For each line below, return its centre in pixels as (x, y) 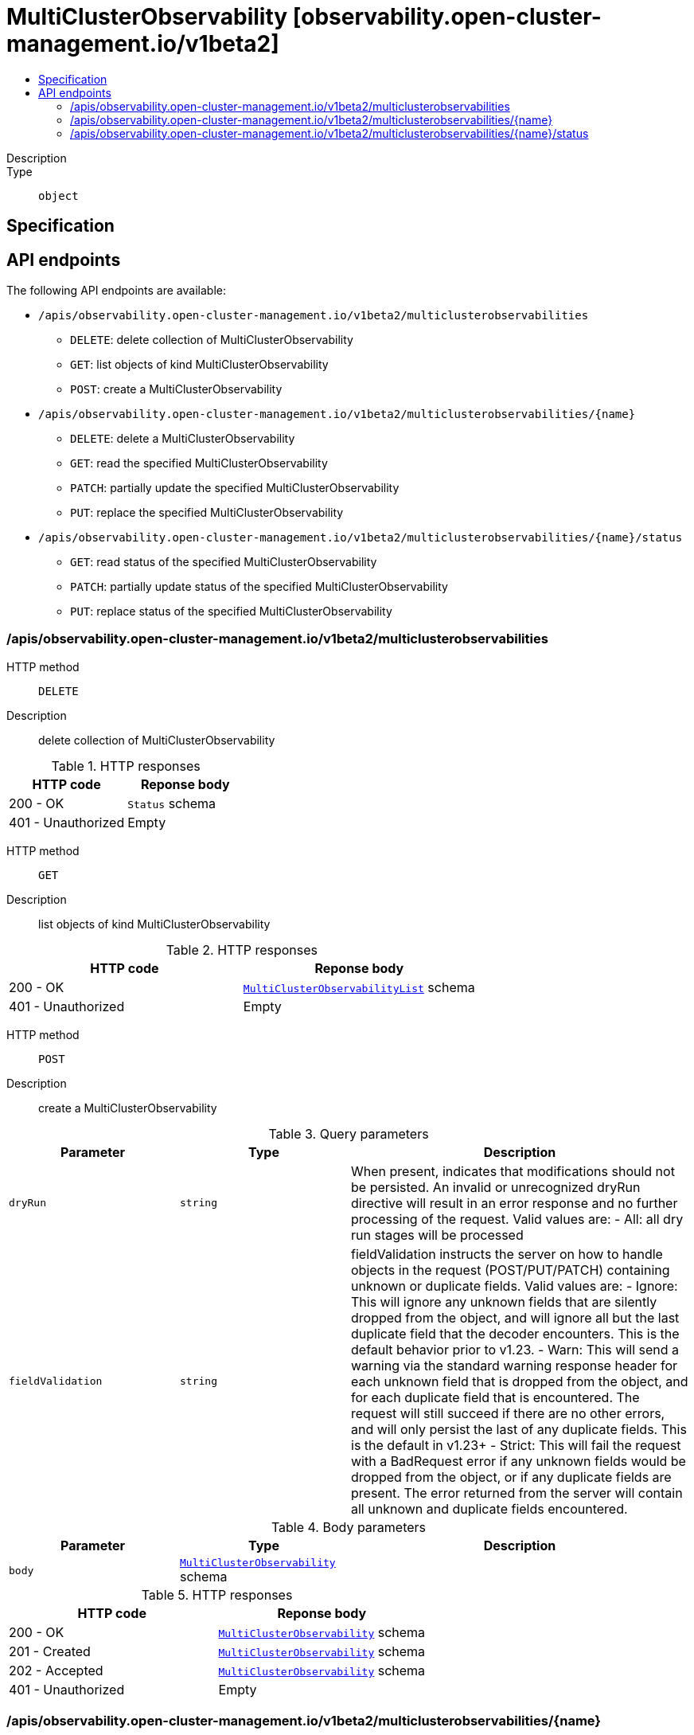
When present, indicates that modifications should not (513, 1171)
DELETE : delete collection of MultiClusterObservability (212, 340)
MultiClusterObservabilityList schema (359, 987)
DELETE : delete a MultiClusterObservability (183, 439)
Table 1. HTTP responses (126, 766)
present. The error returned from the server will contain (517, 1493)
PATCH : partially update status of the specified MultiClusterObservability (259, 587)
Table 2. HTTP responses (242, 950)
